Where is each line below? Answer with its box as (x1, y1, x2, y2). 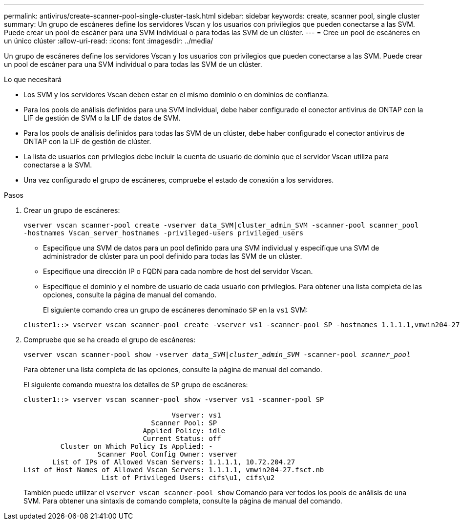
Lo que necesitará (4, 75, 62, 84)
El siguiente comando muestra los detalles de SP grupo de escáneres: (23, 380, 248, 389)
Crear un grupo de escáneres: (23, 206, 120, 214)
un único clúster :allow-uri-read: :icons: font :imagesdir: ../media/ (4, 37, 213, 45)
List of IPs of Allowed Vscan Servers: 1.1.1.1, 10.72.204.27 (52, 458, 295, 466)
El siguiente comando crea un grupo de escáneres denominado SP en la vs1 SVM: (43, 306, 308, 314)
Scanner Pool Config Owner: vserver (97, 450, 238, 458)
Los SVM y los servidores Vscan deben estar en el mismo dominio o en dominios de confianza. (23, 90, 329, 99)
